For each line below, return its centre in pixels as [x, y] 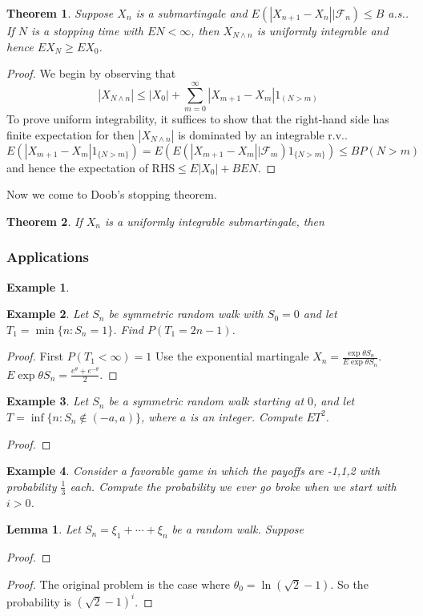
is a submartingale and [191, 13]
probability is [39, 601]
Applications [48, 257]
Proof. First [35, 356]
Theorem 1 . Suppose [60, 13]
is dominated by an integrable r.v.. [263, 134]
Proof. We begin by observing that [91, 73]
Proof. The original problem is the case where [119, 584]
